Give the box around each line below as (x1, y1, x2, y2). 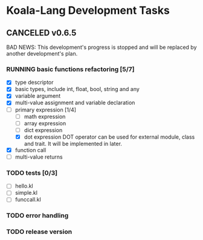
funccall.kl (14, 196, 41, 203)
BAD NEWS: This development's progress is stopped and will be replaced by (6, 43, 197, 51)
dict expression (24, 126, 63, 133)
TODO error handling (6, 212, 69, 220)
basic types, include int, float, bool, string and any (14, 86, 140, 93)
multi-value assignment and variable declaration (14, 99, 135, 106)
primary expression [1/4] (14, 106, 77, 113)
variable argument (14, 92, 61, 99)
